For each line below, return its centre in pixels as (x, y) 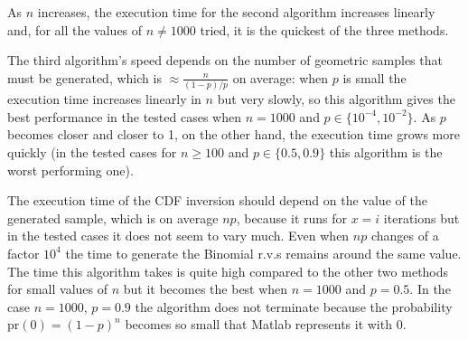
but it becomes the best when (206, 289)
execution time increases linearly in (104, 99)
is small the (374, 77)
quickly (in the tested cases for (92, 151)
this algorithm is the (386, 151)
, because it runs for (292, 217)
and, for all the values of (75, 29)
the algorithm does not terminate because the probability (294, 306)
